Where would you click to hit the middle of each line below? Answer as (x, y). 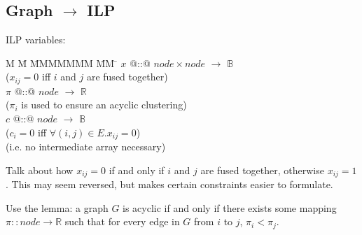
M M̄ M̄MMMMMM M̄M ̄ (62, 63)
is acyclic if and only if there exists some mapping (230, 207)
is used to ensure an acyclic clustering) (104, 105)
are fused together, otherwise (262, 170)
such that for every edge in (122, 221)
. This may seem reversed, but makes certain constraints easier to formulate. (169, 184)
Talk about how (40, 170)
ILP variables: (36, 40)
